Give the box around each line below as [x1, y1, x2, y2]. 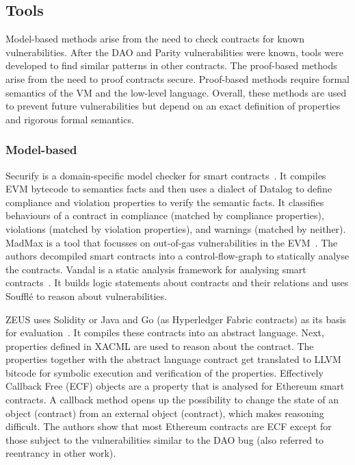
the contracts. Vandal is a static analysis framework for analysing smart [5, 262, 306, 276]
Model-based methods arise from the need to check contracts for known [5, 32, 305, 46]
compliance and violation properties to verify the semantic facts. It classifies [5, 194, 324, 209]
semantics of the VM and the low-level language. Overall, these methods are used [5, 85, 347, 99]
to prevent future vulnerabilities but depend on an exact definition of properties [5, 99, 341, 113]
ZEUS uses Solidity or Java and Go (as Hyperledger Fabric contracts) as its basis [5, 312, 347, 326]
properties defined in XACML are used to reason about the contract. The [5, 338, 314, 353]
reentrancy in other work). [5, 446, 116, 460]
